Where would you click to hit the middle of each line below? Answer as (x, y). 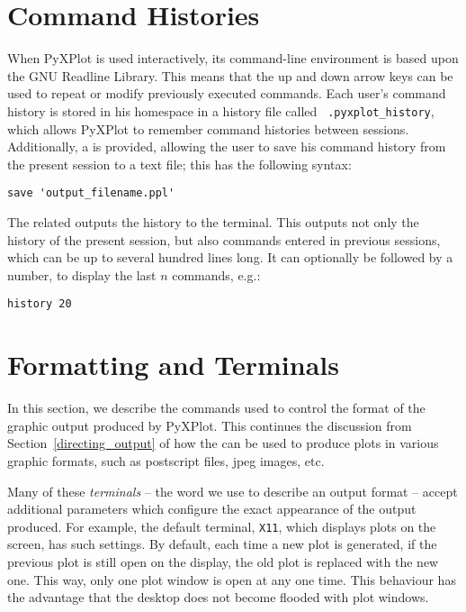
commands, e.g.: (216, 274)
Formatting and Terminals (173, 365)
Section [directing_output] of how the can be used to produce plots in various (223, 443)
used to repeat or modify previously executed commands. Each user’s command (227, 93)
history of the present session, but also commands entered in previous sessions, (224, 239)
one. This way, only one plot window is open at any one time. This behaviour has (232, 579)
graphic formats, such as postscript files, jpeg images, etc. (166, 460)
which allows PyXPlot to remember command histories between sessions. (208, 128)
